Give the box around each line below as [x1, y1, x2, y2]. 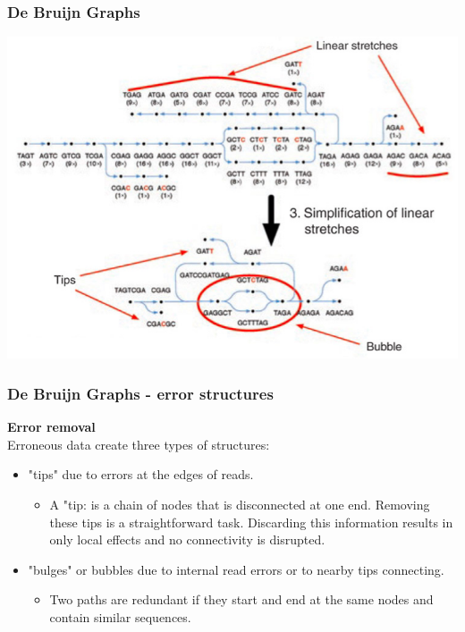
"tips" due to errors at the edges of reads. [28, 465, 254, 484]
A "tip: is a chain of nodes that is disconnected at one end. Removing [49, 494, 430, 513]
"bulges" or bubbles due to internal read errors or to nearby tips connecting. [28, 560, 444, 578]
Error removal [7, 417, 96, 436]
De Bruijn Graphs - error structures [7, 382, 274, 404]
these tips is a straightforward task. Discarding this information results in [49, 512, 453, 531]
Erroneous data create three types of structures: [7, 434, 270, 453]
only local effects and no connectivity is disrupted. [49, 530, 325, 549]
